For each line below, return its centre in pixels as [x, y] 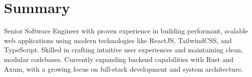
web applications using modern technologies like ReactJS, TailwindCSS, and [118, 40]
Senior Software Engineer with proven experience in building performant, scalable [126, 31]
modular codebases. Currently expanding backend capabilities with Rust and [119, 59]
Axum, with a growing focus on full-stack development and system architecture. [124, 69]
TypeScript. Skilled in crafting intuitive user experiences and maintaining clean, [124, 50]
